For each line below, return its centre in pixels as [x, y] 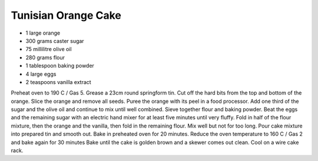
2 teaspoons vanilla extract [58, 82]
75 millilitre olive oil [49, 49]
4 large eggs [41, 74]
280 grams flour [45, 57]
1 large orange [43, 33]
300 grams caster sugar [55, 41]
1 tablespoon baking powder [60, 66]
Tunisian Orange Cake [66, 15]
